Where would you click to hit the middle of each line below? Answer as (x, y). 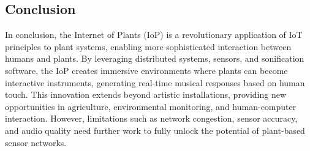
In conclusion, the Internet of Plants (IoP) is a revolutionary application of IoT (154, 35)
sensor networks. (36, 142)
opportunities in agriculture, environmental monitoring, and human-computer (151, 106)
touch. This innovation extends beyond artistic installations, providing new (146, 94)
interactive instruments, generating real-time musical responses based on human (155, 82)
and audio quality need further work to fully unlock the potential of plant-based (155, 130)
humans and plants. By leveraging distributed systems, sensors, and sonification (155, 58)
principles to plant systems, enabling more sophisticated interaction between (148, 46)
